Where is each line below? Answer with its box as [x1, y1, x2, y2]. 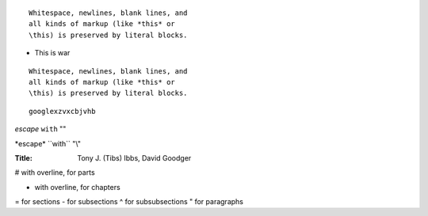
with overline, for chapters [34, 182, 120, 191]
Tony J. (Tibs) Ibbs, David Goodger [77, 153, 192, 162]
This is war [34, 48, 71, 58]
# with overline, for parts [14, 168, 95, 177]
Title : [14, 153, 33, 162]
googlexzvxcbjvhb [29, 107, 96, 116]
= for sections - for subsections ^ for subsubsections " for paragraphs [14, 197, 243, 207]
